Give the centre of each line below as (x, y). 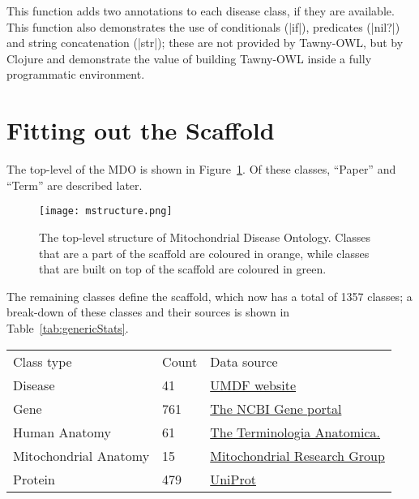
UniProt (233, 479)
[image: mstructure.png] (106, 211)
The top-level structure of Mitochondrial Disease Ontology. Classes (205, 237)
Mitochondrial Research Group (297, 455)
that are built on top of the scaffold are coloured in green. (183, 269)
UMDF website (253, 385)
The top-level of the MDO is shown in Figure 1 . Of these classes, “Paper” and (201, 169)
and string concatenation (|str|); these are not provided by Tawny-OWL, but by (205, 43)
